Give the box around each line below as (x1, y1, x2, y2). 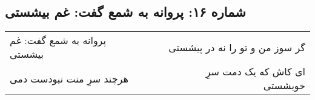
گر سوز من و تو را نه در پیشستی (168, 40, 305, 54)
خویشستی (263, 78, 305, 93)
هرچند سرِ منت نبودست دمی (10, 71, 128, 86)
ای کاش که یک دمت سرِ (205, 64, 305, 79)
